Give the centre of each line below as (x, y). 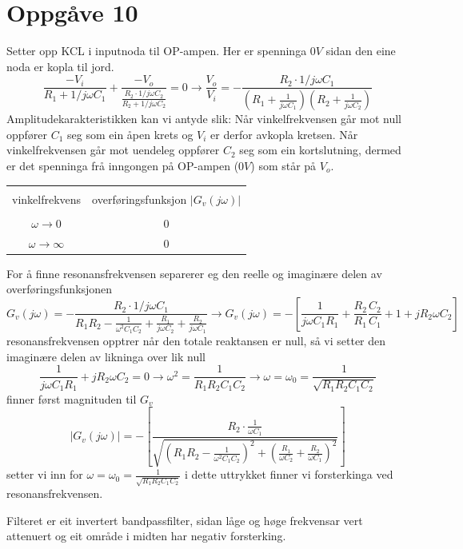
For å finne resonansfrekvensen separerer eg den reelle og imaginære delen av (194, 273)
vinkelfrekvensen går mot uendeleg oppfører (113, 150)
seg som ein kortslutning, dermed (320, 150)
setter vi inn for (45, 474)
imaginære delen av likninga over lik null (106, 356)
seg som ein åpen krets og (130, 134)
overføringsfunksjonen (60, 289)
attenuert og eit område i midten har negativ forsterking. (146, 536)
